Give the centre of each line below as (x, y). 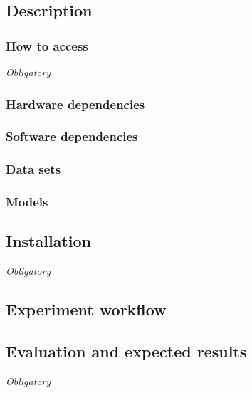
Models (27, 202)
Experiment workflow (86, 309)
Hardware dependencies (75, 104)
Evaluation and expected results (126, 351)
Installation (48, 241)
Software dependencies (72, 136)
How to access (47, 45)
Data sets (33, 169)
